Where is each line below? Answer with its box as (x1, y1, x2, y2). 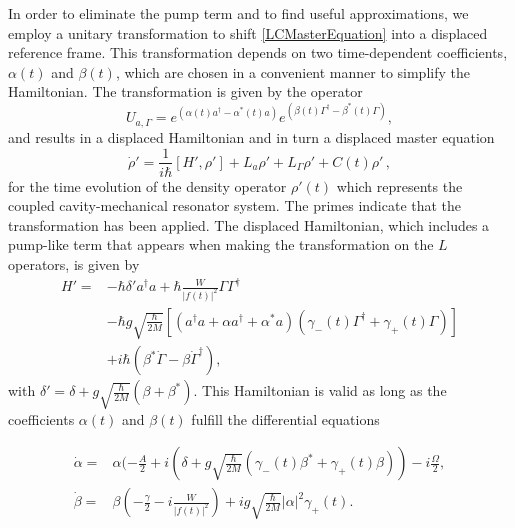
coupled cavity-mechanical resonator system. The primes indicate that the (8, 195, 462, 216)
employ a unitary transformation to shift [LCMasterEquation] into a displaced (8, 22, 488, 43)
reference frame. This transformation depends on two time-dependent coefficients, (8, 42, 508, 63)
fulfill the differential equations (191, 408, 380, 429)
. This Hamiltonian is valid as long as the (193, 380, 447, 401)
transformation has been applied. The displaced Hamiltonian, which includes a (8, 214, 490, 235)
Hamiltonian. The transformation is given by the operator (8, 81, 363, 102)
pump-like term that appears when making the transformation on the (8, 234, 434, 255)
